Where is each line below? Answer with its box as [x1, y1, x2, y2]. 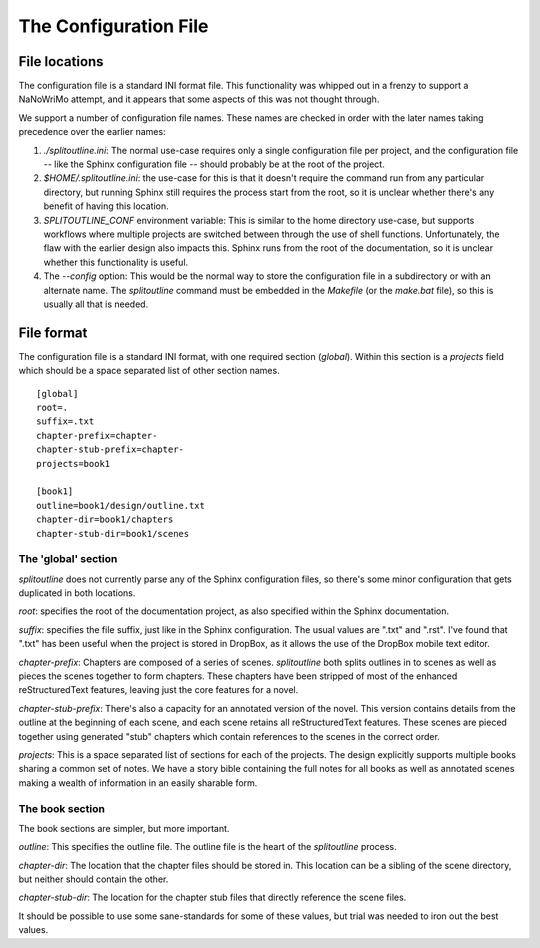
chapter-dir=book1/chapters [36, 514, 174, 525]
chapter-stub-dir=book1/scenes [36, 528, 190, 539]
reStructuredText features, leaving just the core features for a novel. [18, 684, 299, 696]
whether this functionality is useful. [43, 256, 189, 268]
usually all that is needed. [43, 298, 149, 310]
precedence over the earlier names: [18, 126, 166, 138]
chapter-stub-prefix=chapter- [36, 444, 185, 455]
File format [18, 324, 88, 341]
